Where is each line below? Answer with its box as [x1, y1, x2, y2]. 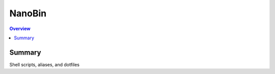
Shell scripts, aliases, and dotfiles [9, 61, 80, 67]
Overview [9, 26, 31, 32]
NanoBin [9, 8, 47, 19]
